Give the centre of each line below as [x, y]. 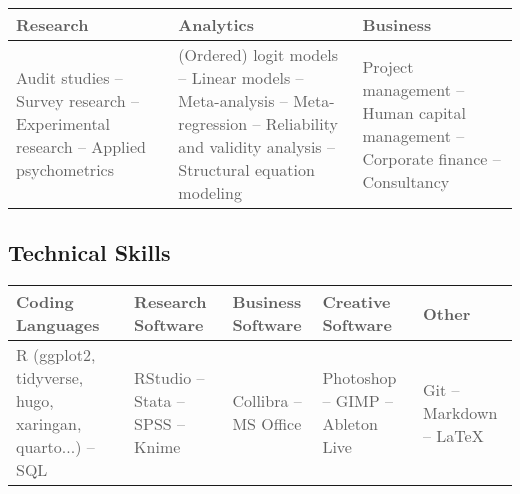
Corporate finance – [431, 158]
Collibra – [267, 401]
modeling [210, 192]
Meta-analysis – [233, 100]
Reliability [301, 123]
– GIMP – [357, 401]
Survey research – [77, 100]
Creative [356, 302]
